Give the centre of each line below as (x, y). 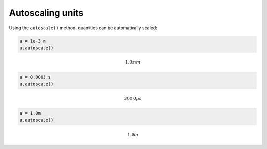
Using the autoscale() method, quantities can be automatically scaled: (83, 28)
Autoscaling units (46, 13)
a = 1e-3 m (33, 41)
